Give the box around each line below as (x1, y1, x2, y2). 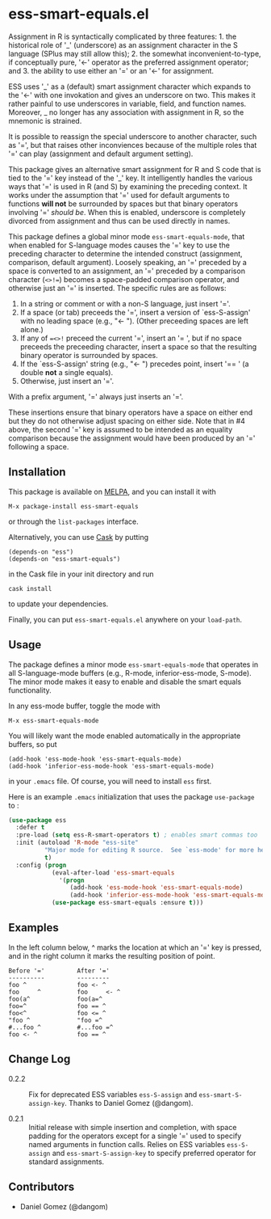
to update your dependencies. (8, 599, 109, 609)
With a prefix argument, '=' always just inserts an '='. (8, 391, 184, 401)
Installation (8, 466, 66, 479)
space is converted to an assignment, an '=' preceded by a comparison (8, 266, 246, 276)
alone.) (19, 324, 44, 334)
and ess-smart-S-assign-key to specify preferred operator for (52, 1148, 256, 1158)
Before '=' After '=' (8, 967, 110, 975)
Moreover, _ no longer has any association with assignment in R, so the (8, 107, 244, 117)
